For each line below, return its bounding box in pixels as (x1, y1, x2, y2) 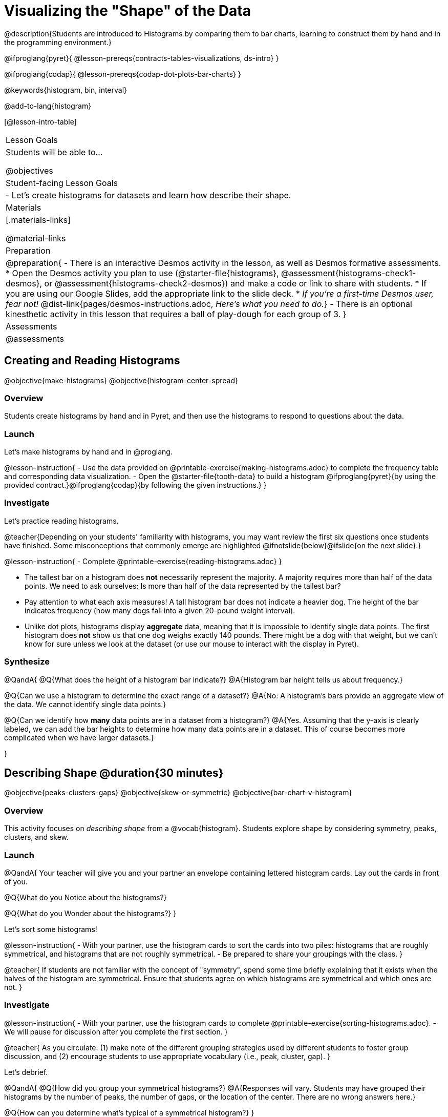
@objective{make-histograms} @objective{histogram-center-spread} (4, 376, 238, 385)
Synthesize (4, 656, 50, 667)
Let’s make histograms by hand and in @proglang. (4, 447, 173, 457)
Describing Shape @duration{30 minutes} (4, 767, 224, 780)
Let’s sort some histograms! (4, 924, 97, 934)
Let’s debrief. (4, 1067, 48, 1077)
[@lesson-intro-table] (4, 117, 77, 126)
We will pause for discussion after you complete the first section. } (4, 1027, 228, 1036)
